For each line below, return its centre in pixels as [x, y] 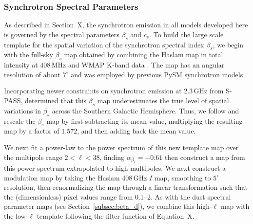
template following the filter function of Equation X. [116, 215]
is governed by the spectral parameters [62, 34]
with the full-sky [29, 55]
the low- [16, 215]
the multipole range [33, 157]
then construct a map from [205, 157]
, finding [112, 157]
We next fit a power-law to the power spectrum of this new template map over [121, 147]
